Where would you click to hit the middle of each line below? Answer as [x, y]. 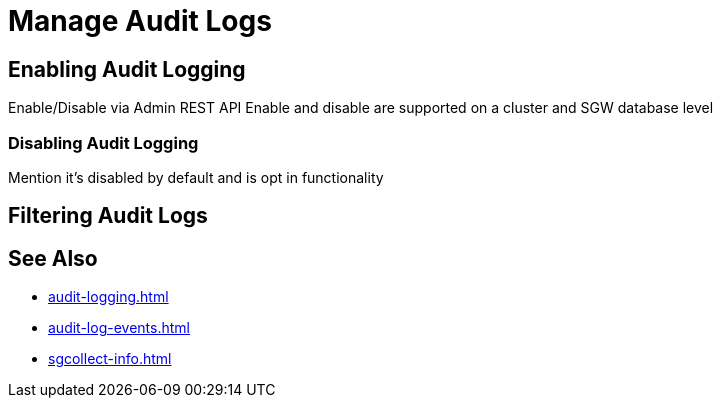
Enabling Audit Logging [127, 69]
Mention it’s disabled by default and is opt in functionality [196, 177]
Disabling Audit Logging [103, 142]
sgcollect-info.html [110, 359]
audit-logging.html [108, 297]
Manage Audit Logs [140, 21]
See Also [53, 258]
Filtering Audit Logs [108, 216]
